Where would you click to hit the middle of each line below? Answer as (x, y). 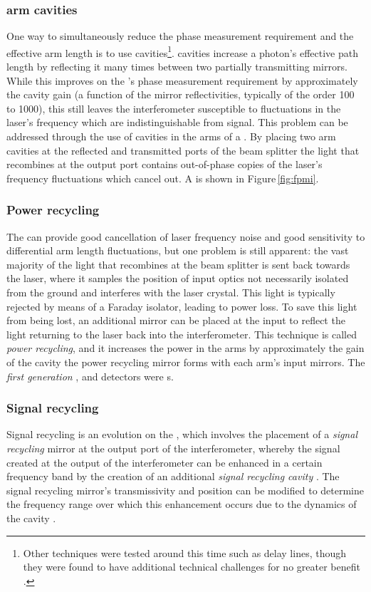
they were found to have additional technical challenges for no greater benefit (192, 567)
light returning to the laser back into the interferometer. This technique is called (182, 334)
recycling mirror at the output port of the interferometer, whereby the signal (173, 448)
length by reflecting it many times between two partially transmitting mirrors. (177, 67)
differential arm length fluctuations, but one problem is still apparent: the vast (178, 250)
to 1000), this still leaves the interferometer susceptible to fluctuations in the (174, 108)
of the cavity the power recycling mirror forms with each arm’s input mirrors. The (186, 362)
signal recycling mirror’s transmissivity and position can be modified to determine (185, 490)
